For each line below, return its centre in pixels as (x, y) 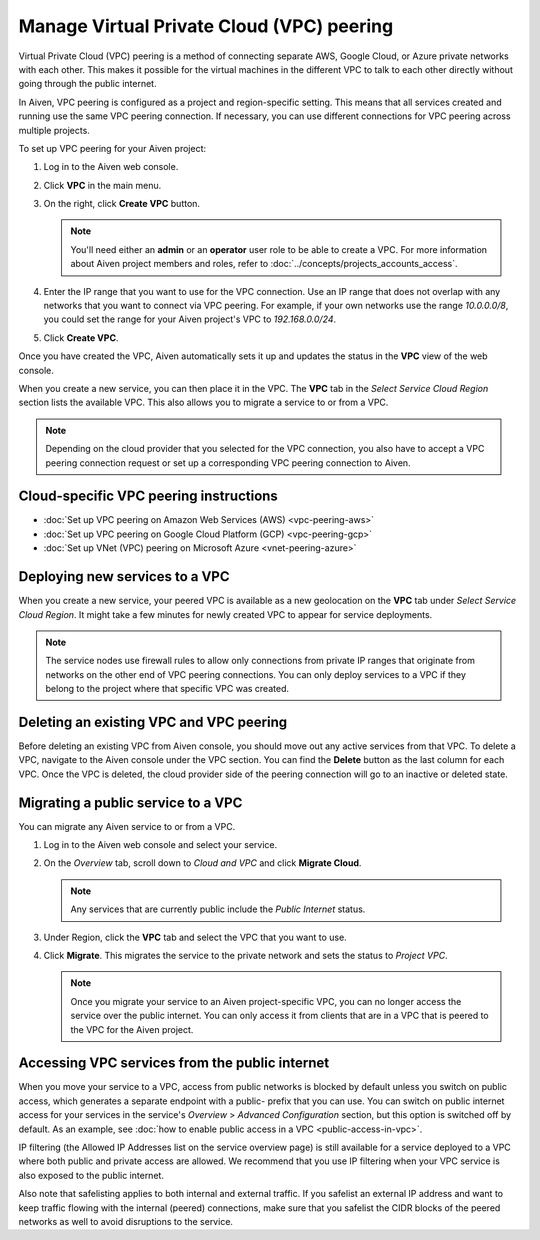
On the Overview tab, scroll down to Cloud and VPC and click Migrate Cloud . (202, 863)
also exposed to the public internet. (91, 1175)
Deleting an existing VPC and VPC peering (153, 721)
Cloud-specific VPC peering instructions (148, 496)
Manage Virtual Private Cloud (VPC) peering (206, 26)
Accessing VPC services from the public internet (174, 1063)
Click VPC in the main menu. (102, 185)
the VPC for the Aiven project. (132, 1029)
